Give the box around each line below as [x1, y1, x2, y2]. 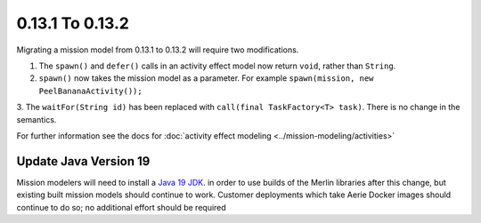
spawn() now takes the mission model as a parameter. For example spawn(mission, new [38, 73, 374, 84]
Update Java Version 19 [16, 154, 151, 169]
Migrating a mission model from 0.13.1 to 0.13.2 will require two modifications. [16, 44, 299, 55]
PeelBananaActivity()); [38, 85, 143, 96]
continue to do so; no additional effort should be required [16, 202, 226, 212]
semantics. [16, 114, 57, 124]
